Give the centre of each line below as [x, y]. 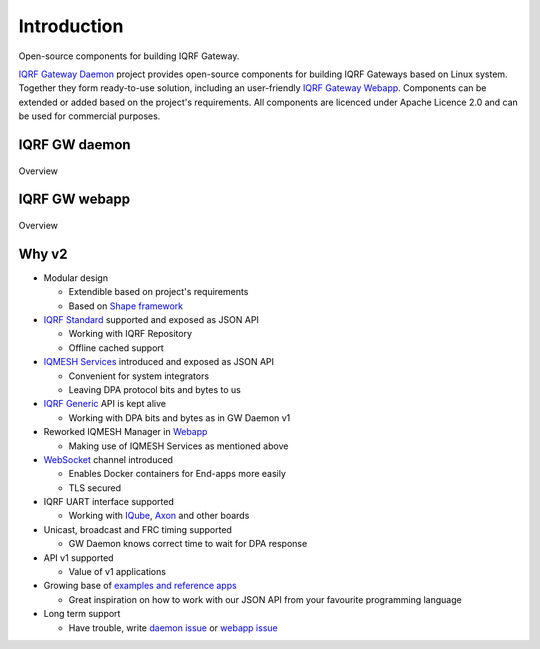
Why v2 [43, 253]
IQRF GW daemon [74, 144]
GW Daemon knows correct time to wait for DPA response [188, 544]
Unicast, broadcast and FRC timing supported [137, 529]
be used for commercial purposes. [89, 116]
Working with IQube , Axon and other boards [159, 516]
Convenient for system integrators [139, 376]
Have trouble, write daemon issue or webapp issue [173, 627]
